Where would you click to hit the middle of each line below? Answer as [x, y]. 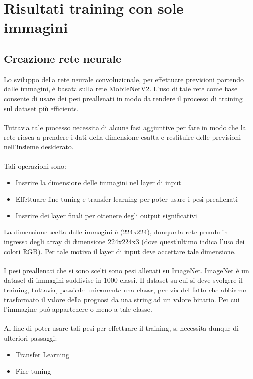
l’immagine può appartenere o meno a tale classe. [78, 309]
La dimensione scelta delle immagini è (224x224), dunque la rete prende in [116, 232]
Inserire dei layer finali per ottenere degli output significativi [106, 215]
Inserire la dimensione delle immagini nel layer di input [98, 182]
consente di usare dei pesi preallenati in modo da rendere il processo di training [123, 98]
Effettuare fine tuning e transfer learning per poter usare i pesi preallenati [126, 199]
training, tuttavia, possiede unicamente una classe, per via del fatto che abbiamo [125, 290]
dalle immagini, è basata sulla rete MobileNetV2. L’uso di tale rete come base [121, 89]
